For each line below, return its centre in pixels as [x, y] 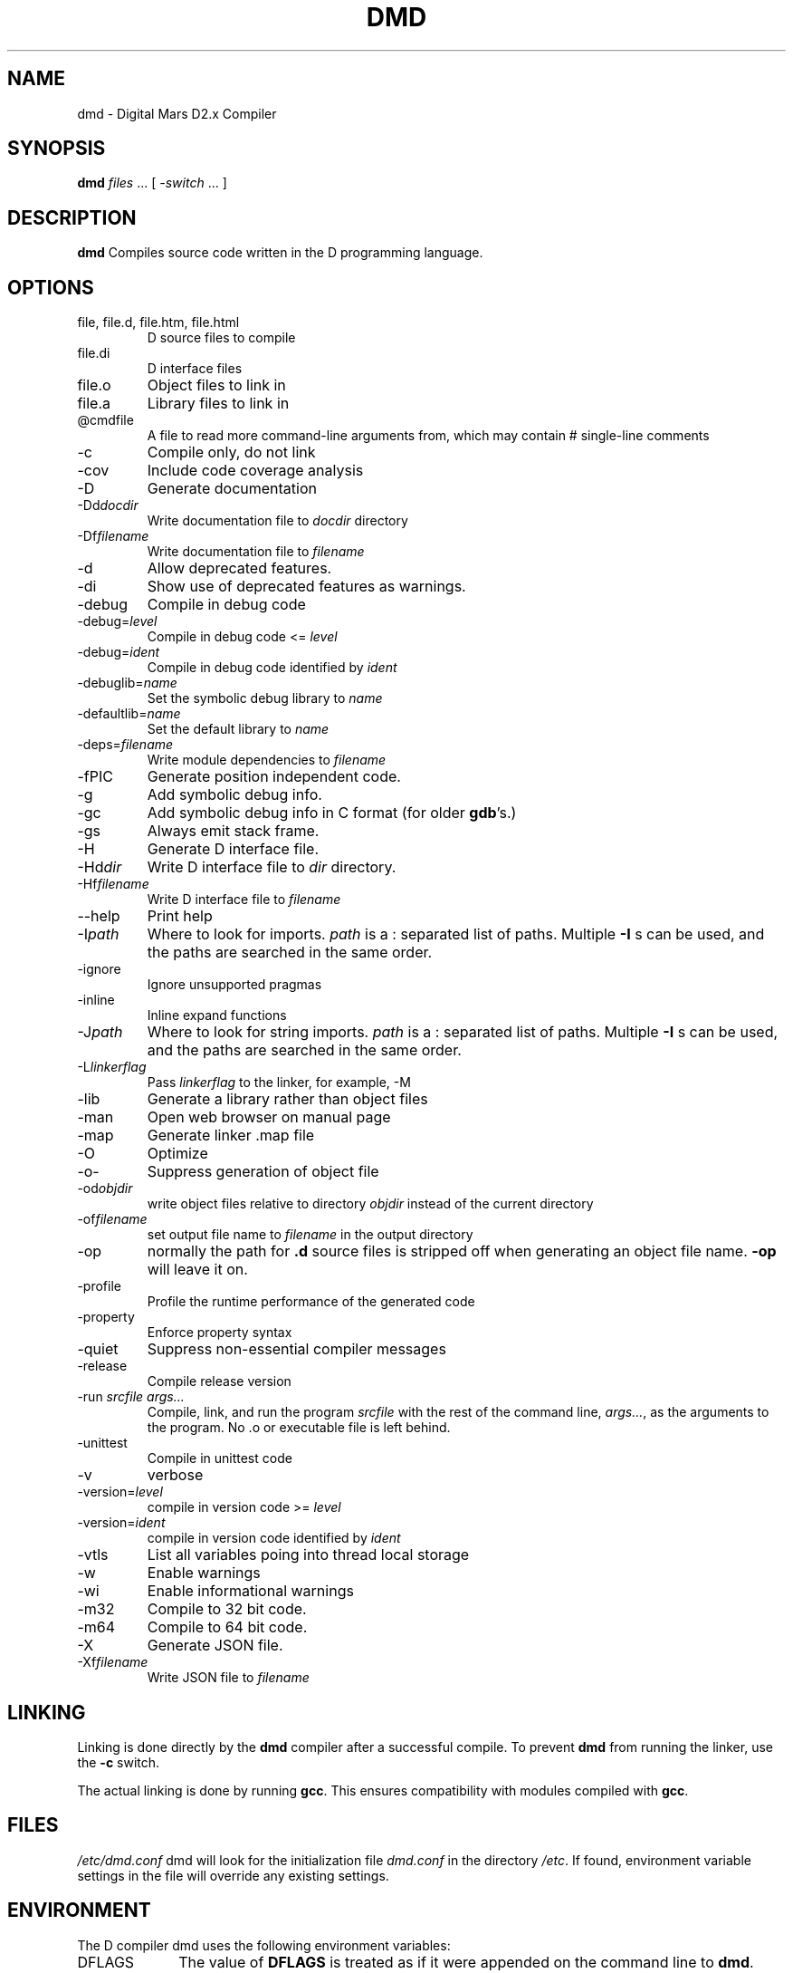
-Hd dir [100, 867]
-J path [100, 1032]
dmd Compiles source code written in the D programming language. [280, 253]
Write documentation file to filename [256, 552]
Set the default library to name [238, 729]
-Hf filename [113, 884]
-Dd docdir [108, 505]
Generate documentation [232, 489]
